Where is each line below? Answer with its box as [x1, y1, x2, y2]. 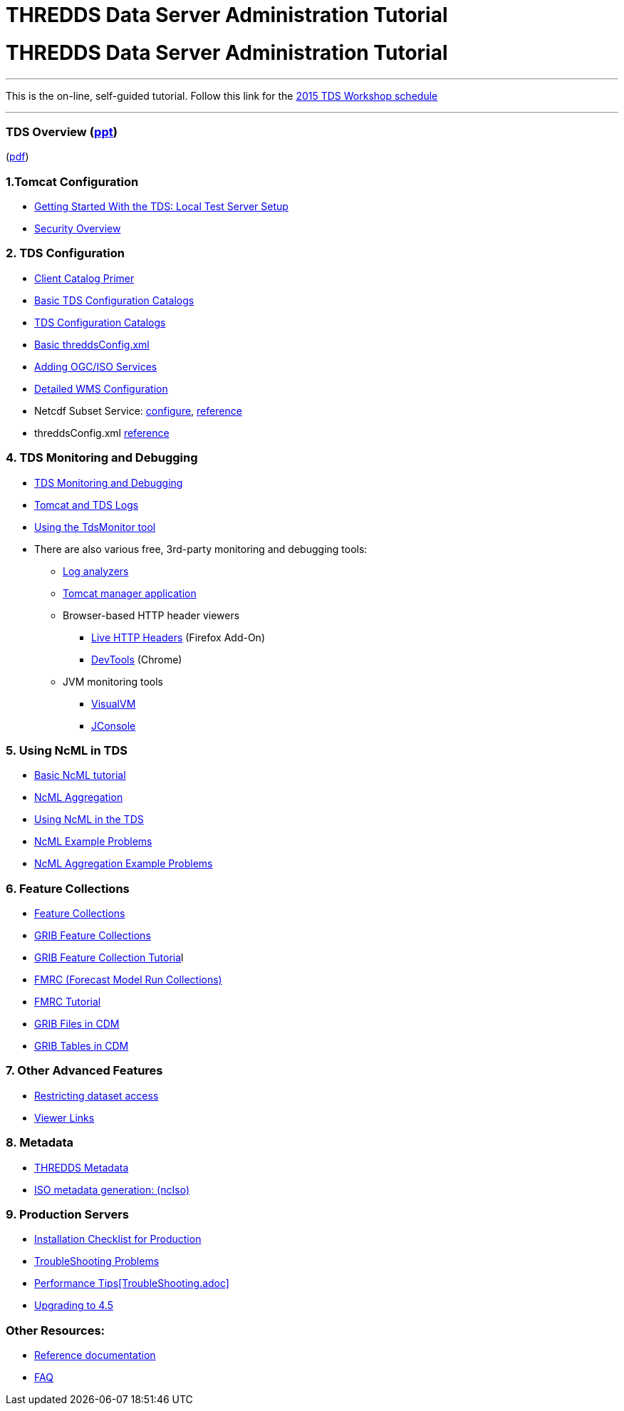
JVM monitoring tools [63, 675, 163, 688]
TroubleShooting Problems [34, 1255, 160, 1268]
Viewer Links [34, 1111, 95, 1124]
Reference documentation [34, 1349, 156, 1361]
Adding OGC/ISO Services [34, 360, 157, 373]
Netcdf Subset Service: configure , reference [34, 404, 242, 417]
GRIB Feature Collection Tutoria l [34, 951, 184, 963]
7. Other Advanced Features [6, 1063, 163, 1078]
